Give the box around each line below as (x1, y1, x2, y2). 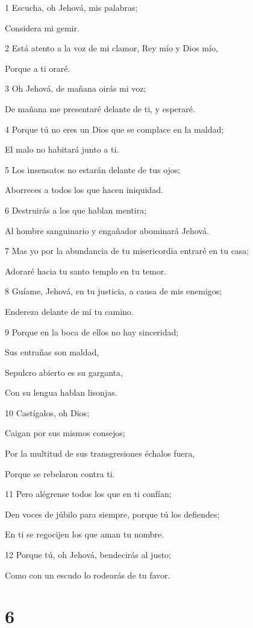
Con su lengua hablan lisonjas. (5, 386, 117, 399)
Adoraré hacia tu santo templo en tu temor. (5, 264, 167, 277)
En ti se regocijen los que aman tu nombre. (5, 528, 164, 541)
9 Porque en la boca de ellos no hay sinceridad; (5, 325, 179, 338)
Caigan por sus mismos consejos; (5, 427, 125, 439)
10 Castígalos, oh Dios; (5, 406, 90, 419)
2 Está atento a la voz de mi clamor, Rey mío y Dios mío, (5, 42, 218, 54)
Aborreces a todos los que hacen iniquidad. (5, 183, 163, 196)
